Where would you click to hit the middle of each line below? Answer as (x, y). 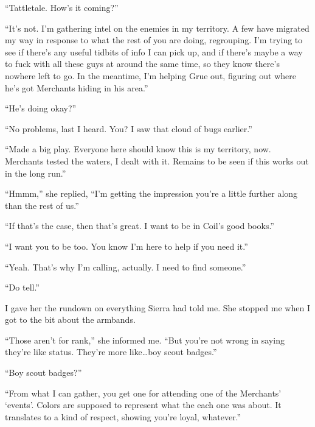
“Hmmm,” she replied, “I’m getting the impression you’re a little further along (151, 193)
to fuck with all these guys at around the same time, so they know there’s (142, 64)
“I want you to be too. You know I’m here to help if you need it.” (126, 246)
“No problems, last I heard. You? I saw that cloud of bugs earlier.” (129, 128)
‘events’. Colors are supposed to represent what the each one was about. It (143, 405)
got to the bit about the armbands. (70, 319)
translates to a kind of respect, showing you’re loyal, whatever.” (123, 416)
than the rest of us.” (42, 205)
